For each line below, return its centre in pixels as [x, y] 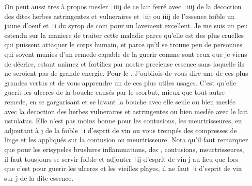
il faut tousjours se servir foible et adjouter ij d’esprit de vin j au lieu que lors [121, 159]
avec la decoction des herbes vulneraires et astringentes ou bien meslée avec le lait [126, 111]
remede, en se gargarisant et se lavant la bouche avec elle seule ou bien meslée [120, 101]
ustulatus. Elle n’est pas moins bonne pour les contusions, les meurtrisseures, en [123, 121]
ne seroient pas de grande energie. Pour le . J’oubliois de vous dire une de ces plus [126, 73]
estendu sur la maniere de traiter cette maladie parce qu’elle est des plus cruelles [124, 35]
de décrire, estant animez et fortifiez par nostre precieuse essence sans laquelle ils [125, 63]
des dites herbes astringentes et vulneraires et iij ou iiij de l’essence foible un [120, 16]
